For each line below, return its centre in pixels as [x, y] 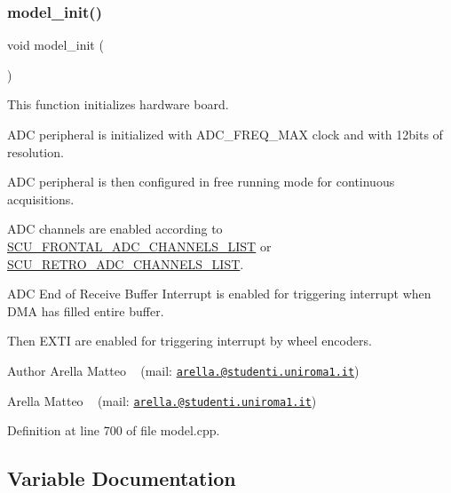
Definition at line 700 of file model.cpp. [114, 430]
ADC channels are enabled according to [115, 229]
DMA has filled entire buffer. [86, 310]
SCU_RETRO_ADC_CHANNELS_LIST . [126, 263]
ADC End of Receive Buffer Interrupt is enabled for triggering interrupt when [219, 294]
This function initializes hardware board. [118, 104]
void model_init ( [55, 45]
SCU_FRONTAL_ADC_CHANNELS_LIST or [139, 246]
